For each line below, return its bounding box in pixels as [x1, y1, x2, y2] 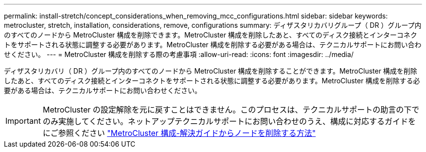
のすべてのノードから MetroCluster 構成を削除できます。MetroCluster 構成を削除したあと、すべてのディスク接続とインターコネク [4, 31, 417, 39]
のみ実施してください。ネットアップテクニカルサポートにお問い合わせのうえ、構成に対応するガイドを [42, 116, 416, 126]
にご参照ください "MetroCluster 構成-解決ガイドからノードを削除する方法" [42, 128, 316, 138]
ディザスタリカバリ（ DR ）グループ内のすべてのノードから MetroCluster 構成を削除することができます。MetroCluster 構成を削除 [4, 67, 417, 75]
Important [5, 116, 41, 126]
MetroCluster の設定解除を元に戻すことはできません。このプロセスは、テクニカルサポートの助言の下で [42, 105, 420, 114]
